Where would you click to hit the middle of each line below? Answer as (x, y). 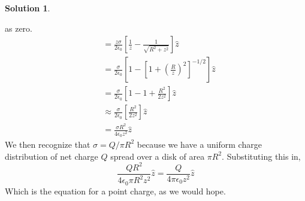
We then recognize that (48, 144)
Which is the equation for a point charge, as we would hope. (115, 191)
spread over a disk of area (158, 156)
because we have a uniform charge (199, 144)
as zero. (19, 28)
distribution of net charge (52, 156)
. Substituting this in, (261, 156)
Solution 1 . (28, 8)
